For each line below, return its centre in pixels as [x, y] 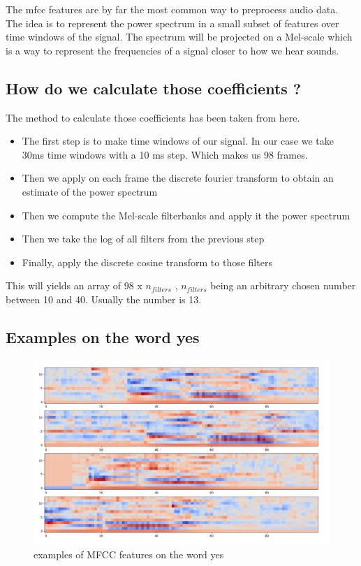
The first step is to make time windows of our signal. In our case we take [178, 141]
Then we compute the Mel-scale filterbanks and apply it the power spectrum [186, 215]
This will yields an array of [64, 285]
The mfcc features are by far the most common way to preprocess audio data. [172, 9]
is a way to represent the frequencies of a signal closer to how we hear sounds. [172, 50]
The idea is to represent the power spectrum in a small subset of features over [172, 23]
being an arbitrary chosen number [283, 285]
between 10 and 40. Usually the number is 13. [104, 299]
